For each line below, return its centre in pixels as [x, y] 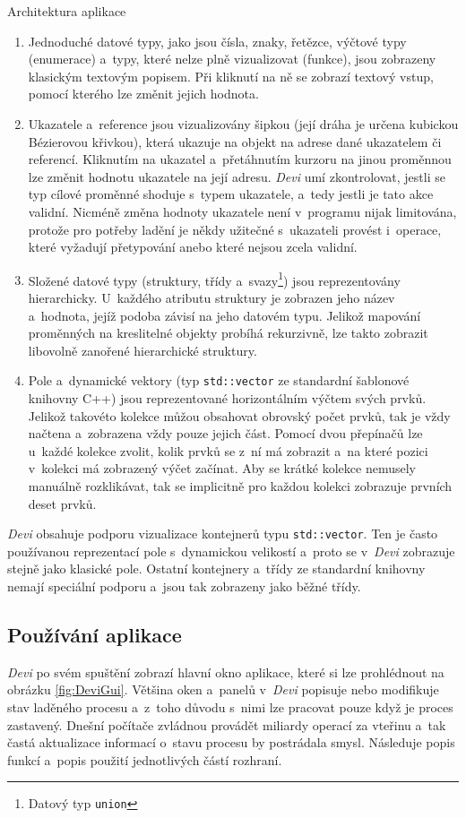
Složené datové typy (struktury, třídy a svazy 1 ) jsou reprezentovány [214, 279]
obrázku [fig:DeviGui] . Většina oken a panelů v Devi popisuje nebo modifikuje [223, 689]
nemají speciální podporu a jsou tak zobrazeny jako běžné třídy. [184, 586]
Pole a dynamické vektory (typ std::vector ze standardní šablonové [219, 380]
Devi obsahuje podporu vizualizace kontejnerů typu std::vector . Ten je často [223, 534]
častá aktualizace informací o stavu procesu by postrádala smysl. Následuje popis [231, 742]
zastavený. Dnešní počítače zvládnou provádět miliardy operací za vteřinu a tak [227, 724]
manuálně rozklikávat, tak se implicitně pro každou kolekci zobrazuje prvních [240, 485]
